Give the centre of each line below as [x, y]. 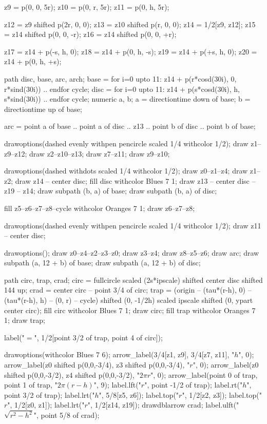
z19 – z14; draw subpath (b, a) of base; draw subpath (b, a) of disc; [111, 191]
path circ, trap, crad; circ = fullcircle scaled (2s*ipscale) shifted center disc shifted [133, 280]
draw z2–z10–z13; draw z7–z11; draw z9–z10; [99, 153]
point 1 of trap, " [31, 385]
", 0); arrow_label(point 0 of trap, [204, 374]
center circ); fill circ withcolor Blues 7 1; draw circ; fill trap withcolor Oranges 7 [130, 310]
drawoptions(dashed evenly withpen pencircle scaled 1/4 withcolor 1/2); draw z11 [133, 225]
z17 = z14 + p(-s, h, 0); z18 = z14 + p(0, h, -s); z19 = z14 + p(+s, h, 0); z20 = [131, 51]
